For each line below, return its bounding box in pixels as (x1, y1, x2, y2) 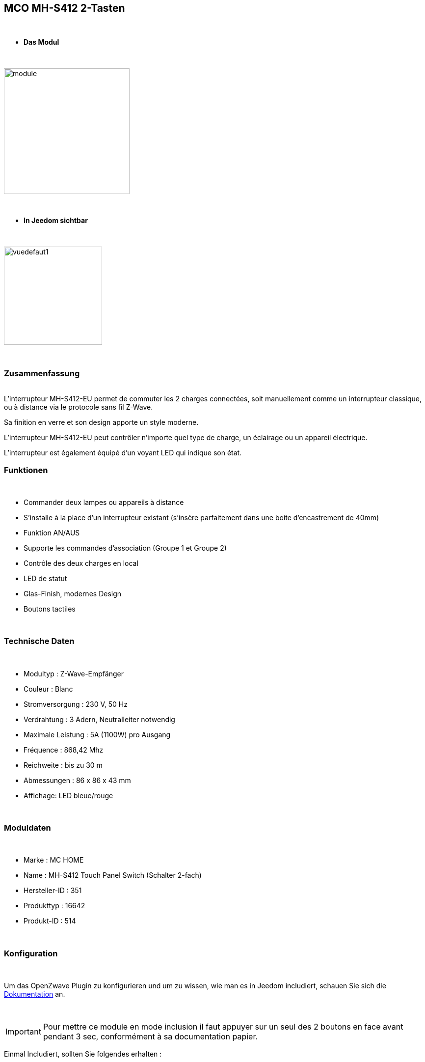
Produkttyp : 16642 (24, 901, 85, 910)
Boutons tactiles (24, 604, 76, 613)
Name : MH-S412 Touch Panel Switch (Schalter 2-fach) (24, 871, 202, 880)
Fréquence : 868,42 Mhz (24, 745, 104, 754)
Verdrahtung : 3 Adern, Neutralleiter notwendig (24, 715, 175, 724)
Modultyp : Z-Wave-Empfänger (24, 669, 124, 678)
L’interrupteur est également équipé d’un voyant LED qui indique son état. (4, 448, 242, 457)
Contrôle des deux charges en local (24, 559, 138, 567)
